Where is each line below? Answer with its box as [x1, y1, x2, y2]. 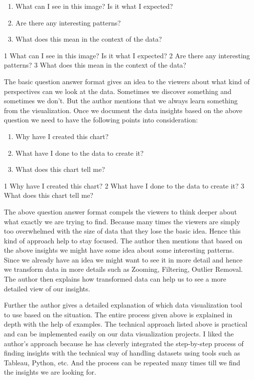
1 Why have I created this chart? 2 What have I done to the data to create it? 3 [4, 180, 245, 190]
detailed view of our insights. [4, 283, 90, 293]
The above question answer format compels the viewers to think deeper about [4, 206, 237, 216]
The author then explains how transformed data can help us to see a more [4, 274, 227, 284]
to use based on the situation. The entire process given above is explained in [4, 309, 233, 319]
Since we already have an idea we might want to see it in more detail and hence [4, 254, 243, 264]
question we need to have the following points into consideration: [4, 115, 198, 125]
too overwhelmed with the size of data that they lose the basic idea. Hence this [4, 226, 241, 236]
